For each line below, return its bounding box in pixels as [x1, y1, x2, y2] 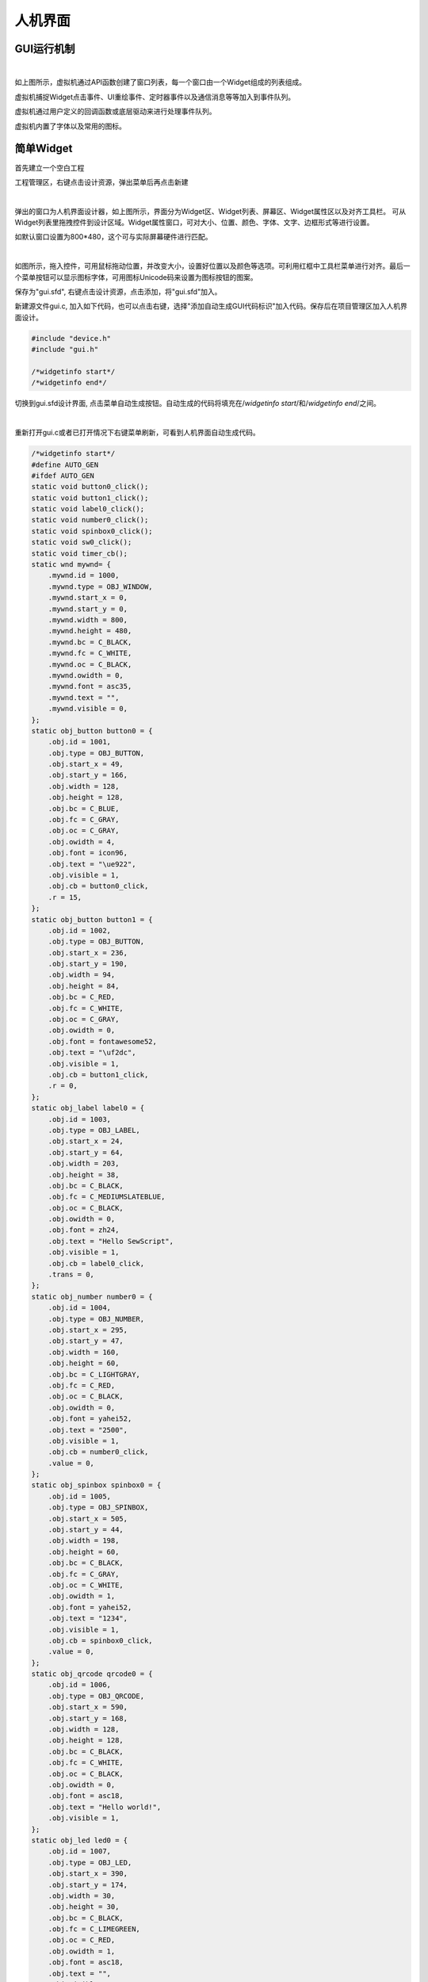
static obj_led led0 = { [31, 1835, 128, 1845]
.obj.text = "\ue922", [48, 859, 136, 868]
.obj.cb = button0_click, [48, 882, 149, 891]
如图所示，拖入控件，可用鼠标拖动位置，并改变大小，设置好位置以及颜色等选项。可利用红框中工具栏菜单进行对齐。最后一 [14, 262, 411, 271]
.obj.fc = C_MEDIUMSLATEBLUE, [48, 1192, 166, 1201]
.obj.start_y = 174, [48, 1880, 128, 1889]
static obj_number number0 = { [31, 1292, 154, 1301]
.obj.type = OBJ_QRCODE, [48, 1691, 145, 1701]
